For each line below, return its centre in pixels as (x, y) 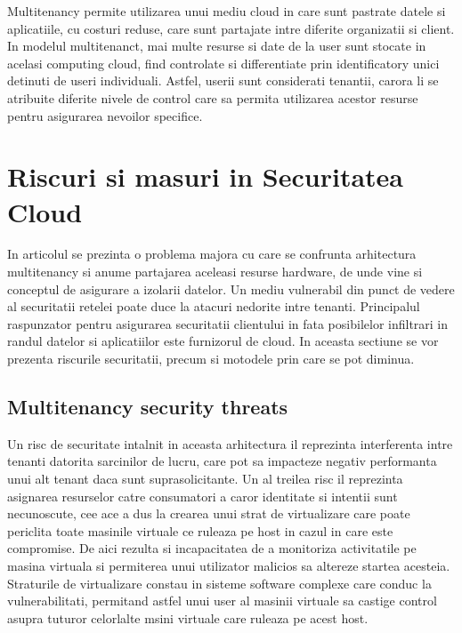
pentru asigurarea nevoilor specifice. (105, 115)
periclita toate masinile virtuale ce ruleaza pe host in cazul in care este (200, 530)
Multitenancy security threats (148, 407)
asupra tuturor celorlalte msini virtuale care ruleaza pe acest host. (188, 617)
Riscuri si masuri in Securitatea (206, 176)
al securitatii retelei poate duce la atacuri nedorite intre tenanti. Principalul (214, 306)
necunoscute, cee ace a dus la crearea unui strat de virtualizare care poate (209, 513)
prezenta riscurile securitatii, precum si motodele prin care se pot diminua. (211, 359)
